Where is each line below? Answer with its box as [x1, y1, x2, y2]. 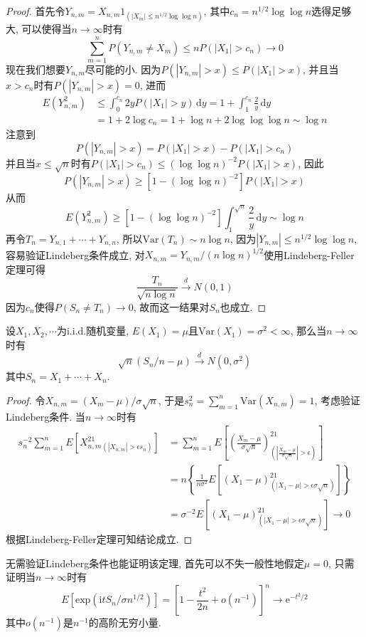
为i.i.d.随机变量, [56, 323, 129, 338]
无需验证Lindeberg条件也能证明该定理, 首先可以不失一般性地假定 [6, 555, 304, 570]
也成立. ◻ [220, 299, 267, 314]
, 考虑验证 [314, 392, 361, 407]
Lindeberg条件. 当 [6, 409, 85, 423]
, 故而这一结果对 [133, 299, 210, 314]
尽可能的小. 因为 [85, 61, 161, 76]
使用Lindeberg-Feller [264, 247, 355, 262]
